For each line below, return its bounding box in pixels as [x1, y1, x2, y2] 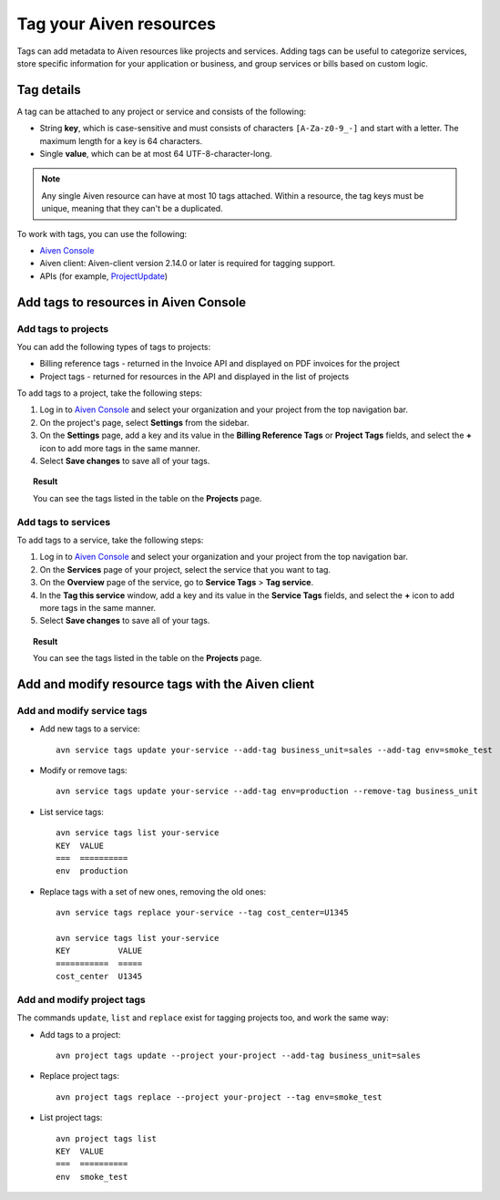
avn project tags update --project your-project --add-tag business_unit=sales [56, 1050, 421, 1061]
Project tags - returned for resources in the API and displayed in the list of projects [39, 370, 350, 382]
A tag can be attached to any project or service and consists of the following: [16, 106, 307, 117]
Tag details [16, 82, 81, 98]
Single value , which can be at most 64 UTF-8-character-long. [39, 149, 272, 160]
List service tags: [39, 806, 105, 817]
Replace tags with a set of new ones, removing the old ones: [39, 885, 267, 897]
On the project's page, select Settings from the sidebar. [39, 417, 250, 428]
